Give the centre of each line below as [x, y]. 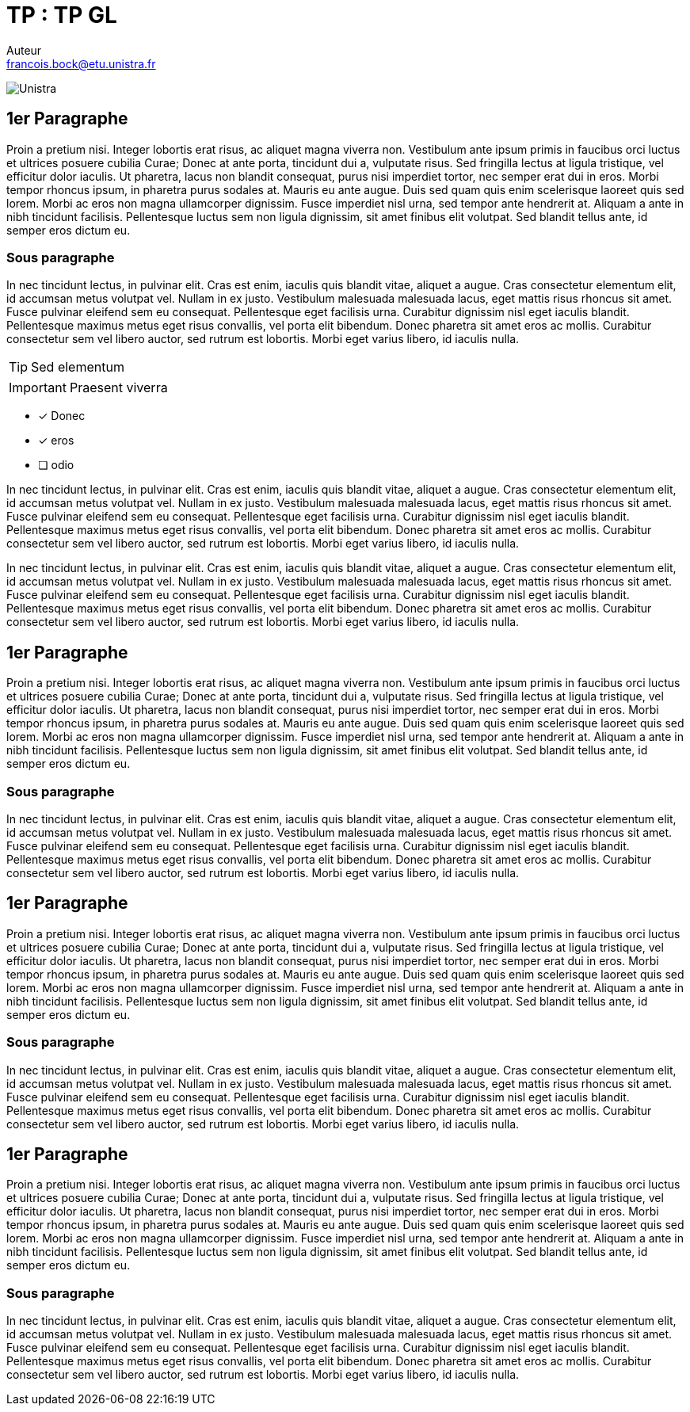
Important [38, 388]
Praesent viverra [118, 388]
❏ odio [56, 465]
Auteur [24, 50]
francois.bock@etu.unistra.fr [81, 63]
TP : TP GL [62, 15]
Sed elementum [78, 367]
